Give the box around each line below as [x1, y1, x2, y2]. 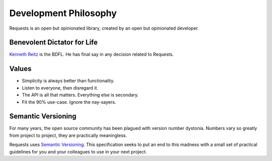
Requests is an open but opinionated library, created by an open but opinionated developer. [9, 25, 199, 31]
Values [9, 64, 32, 73]
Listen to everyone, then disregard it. [22, 85, 98, 91]
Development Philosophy [9, 8, 117, 19]
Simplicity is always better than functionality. [22, 78, 115, 84]
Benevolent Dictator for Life [9, 38, 98, 47]
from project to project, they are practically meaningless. [9, 132, 127, 138]
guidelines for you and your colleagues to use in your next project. [9, 148, 147, 154]
